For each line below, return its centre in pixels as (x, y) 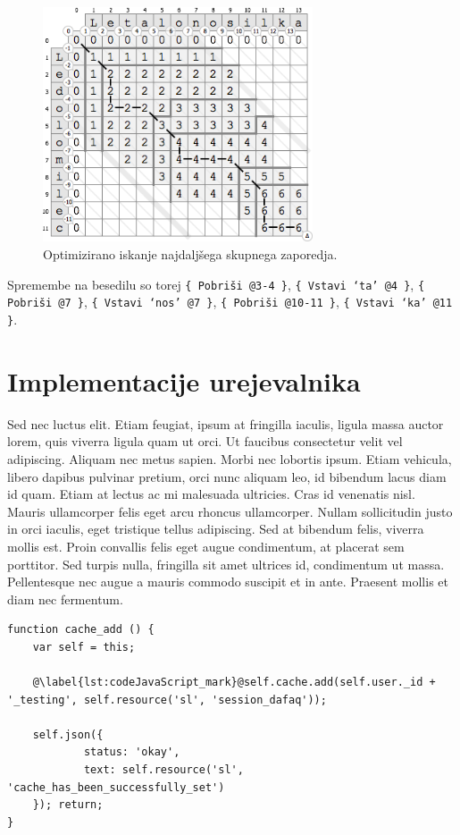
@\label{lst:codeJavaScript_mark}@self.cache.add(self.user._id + (234, 683)
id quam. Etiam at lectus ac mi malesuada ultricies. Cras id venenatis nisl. (211, 494)
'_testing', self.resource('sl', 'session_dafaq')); (167, 700)
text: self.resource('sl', (163, 770)
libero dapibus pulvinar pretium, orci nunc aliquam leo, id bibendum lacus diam (227, 476)
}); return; (68, 805)
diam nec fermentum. (65, 599)
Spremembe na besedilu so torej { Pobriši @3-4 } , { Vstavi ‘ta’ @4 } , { (216, 284)
